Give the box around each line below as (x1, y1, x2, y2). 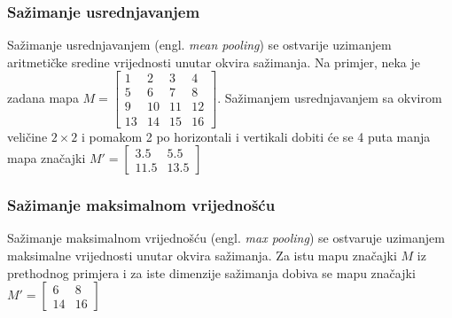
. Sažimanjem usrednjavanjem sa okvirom (217, 88, 442, 106)
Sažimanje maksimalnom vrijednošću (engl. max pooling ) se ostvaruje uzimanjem (7, 229, 445, 247)
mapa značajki (7, 149, 86, 167)
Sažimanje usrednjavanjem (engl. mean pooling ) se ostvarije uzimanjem (7, 35, 392, 54)
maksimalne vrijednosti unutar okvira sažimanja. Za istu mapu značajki (7, 245, 397, 264)
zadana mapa (7, 88, 79, 106)
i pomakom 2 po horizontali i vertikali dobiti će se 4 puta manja (82, 127, 431, 145)
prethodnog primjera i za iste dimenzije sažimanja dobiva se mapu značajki (7, 263, 416, 282)
